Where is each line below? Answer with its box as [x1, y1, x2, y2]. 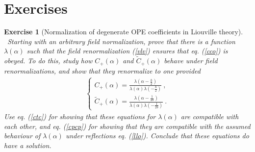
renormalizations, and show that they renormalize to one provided [4, 65, 201, 76]
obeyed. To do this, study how [4, 55, 93, 66]
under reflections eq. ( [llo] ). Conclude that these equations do [65, 130, 249, 141]
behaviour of [4, 130, 41, 141]
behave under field [164, 55, 218, 66]
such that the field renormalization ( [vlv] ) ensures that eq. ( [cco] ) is [26, 46, 228, 56]
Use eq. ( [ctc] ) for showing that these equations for [4, 111, 156, 121]
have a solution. [4, 140, 51, 150]
